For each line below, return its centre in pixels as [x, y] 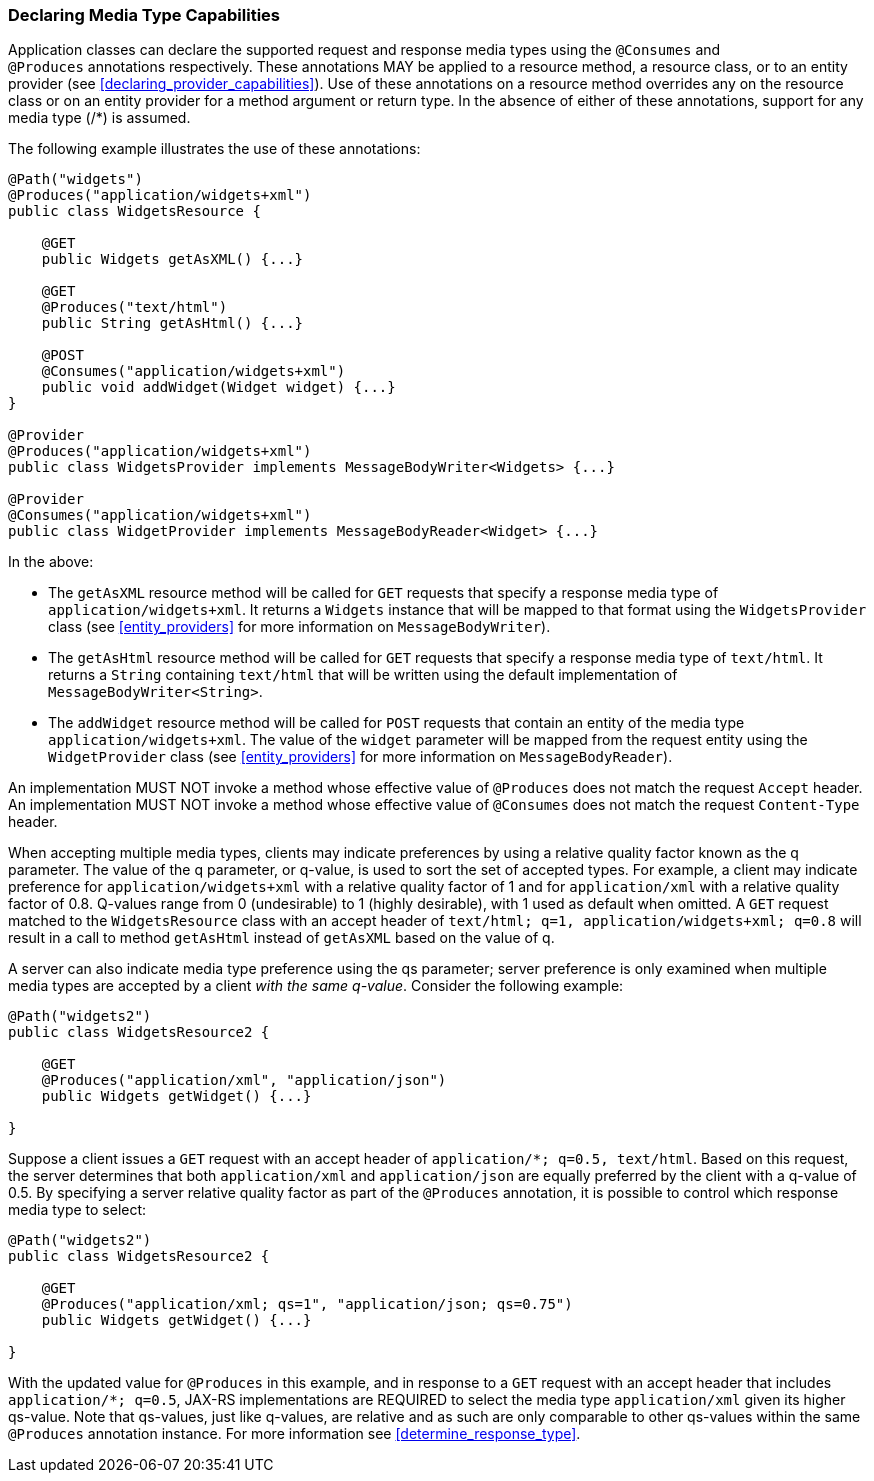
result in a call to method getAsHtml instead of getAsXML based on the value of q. [281, 938]
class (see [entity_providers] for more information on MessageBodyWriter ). [299, 627]
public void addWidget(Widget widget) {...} [218, 387]
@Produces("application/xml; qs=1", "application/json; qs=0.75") [307, 1304]
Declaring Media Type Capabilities [144, 15]
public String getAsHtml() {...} [172, 323]
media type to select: [77, 1210]
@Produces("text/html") [134, 307]
